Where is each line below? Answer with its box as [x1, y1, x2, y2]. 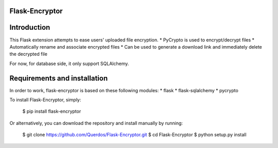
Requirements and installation [9, 74, 108, 82]
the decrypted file [9, 51, 47, 57]
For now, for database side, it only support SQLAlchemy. [9, 60, 129, 67]
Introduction [9, 23, 50, 32]
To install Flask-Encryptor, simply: [9, 97, 81, 102]
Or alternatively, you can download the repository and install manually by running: [9, 120, 183, 126]
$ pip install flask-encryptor [22, 108, 81, 115]
